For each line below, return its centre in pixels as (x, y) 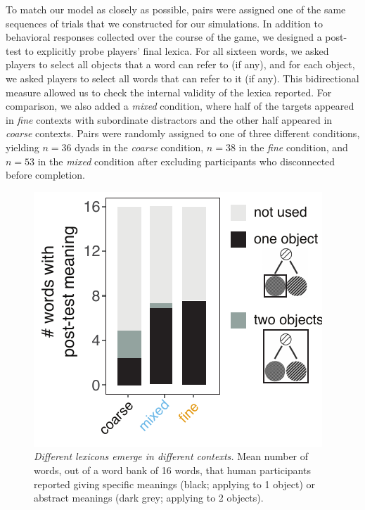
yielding (23, 147)
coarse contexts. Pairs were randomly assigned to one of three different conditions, (183, 133)
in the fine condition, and (293, 147)
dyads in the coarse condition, (139, 147)
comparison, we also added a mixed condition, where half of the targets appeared (180, 106)
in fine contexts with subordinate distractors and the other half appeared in (169, 119)
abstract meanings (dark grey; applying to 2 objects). (149, 498)
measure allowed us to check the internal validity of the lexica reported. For (169, 92)
